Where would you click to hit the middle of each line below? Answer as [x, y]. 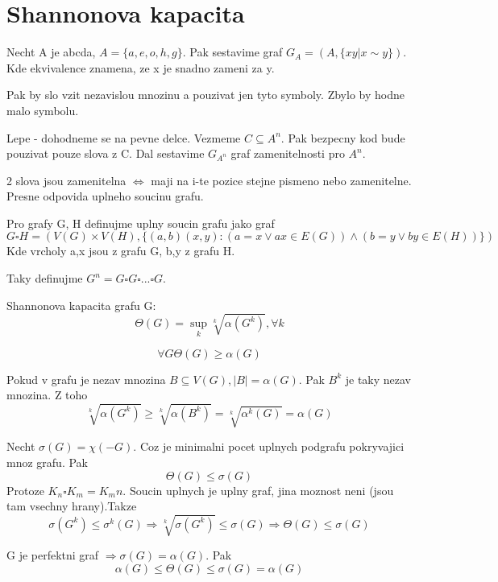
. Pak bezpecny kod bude [343, 137]
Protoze [25, 490]
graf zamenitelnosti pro [288, 153]
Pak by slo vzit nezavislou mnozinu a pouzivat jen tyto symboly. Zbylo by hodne [205, 95]
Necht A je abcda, [51, 52]
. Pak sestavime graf [232, 52]
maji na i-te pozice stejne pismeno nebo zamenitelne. [281, 180]
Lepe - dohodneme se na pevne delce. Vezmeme [124, 137]
